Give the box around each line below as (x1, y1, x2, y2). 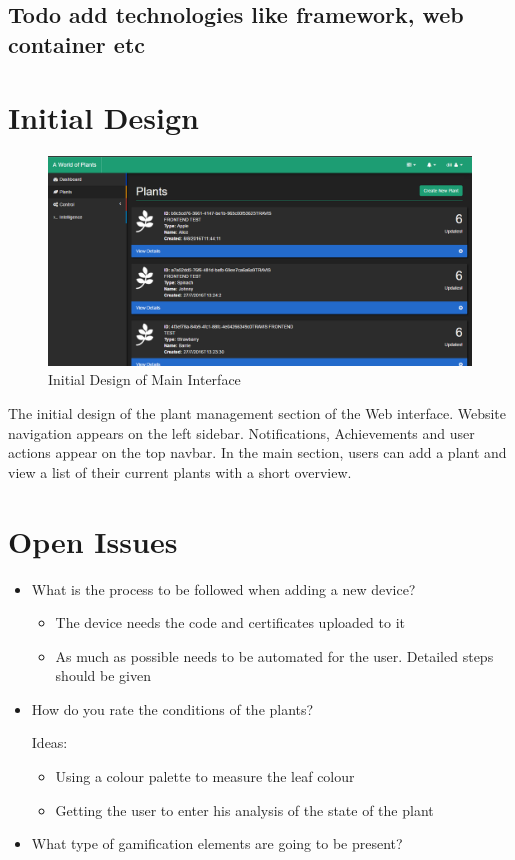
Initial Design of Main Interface (48, 369, 241, 390)
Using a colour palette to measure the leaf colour (55, 766, 355, 787)
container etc (8, 28, 146, 59)
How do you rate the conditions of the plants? (31, 698, 314, 719)
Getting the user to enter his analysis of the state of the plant (55, 799, 434, 820)
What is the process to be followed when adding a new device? (31, 578, 416, 599)
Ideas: (31, 732, 68, 753)
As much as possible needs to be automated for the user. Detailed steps (55, 645, 494, 666)
